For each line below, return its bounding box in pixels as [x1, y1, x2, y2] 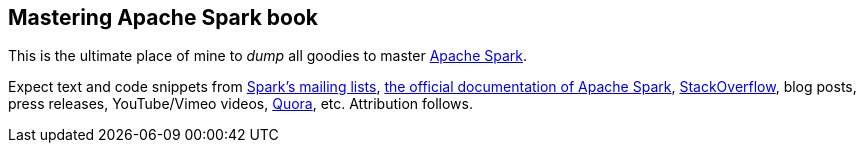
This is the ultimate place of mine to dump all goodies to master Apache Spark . [8, 47, 528, 65]
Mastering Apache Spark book [8, 5, 318, 30]
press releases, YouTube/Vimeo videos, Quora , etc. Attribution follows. [8, 95, 473, 113]
